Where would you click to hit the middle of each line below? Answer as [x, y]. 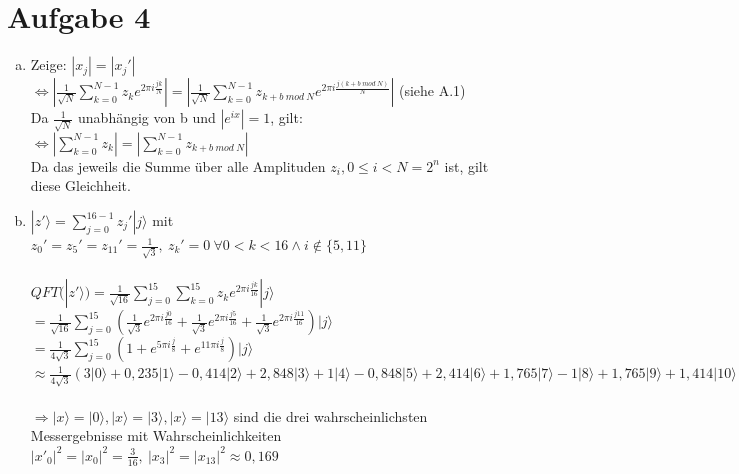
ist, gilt [466, 165]
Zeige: [48, 64]
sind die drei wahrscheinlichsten [330, 415]
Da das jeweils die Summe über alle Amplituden [178, 165]
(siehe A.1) [432, 90]
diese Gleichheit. [80, 185]
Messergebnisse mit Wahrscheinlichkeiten [156, 435]
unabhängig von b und [147, 117]
